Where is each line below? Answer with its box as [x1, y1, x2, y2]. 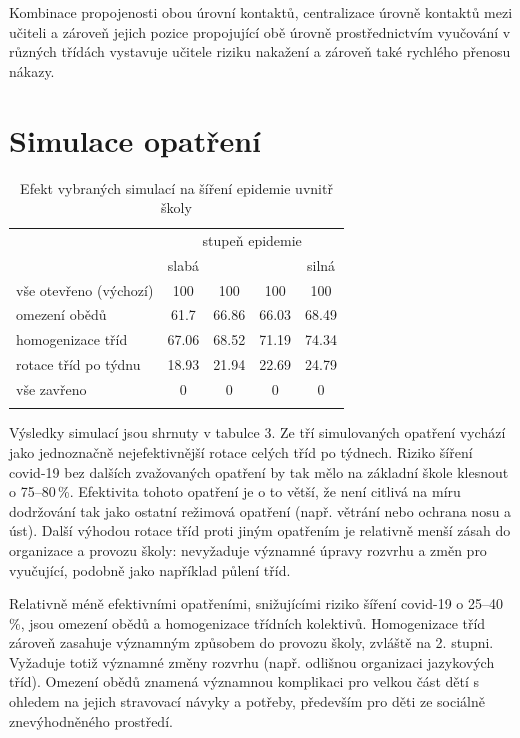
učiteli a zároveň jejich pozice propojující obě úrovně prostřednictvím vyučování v [9, 21, 511, 42]
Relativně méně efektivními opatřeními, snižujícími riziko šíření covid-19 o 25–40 [9, 593, 503, 614]
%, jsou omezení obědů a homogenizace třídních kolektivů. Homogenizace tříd [9, 612, 486, 633]
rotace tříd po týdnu [16, 354, 141, 375]
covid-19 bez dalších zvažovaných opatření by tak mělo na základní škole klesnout [9, 461, 509, 482]
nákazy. [9, 60, 55, 81]
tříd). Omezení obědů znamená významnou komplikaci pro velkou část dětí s [9, 671, 480, 692]
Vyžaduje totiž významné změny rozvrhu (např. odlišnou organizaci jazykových [9, 651, 495, 672]
